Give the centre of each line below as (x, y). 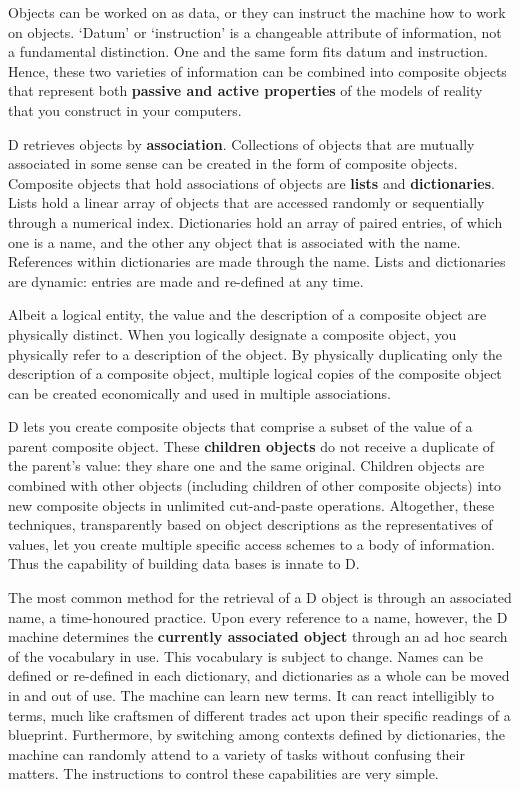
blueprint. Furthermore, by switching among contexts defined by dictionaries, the (256, 734)
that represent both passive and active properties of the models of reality (245, 90)
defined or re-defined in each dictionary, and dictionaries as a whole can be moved (259, 675)
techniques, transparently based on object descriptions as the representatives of (250, 524)
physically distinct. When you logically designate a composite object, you (232, 333)
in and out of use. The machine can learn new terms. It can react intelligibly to (251, 695)
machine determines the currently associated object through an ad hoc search (258, 636)
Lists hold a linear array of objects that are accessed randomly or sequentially (246, 202)
